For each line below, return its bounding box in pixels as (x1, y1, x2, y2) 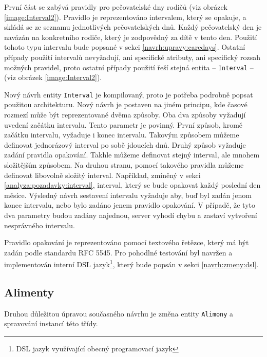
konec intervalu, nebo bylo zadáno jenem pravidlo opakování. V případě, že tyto (4, 200, 255, 210)
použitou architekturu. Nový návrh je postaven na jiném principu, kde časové (4, 99, 247, 110)
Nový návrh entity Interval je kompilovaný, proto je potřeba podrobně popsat (4, 89, 253, 100)
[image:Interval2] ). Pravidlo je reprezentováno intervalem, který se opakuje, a (4, 11, 246, 22)
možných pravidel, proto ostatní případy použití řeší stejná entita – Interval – (4, 62, 254, 72)
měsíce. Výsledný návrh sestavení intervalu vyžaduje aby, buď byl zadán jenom (4, 189, 252, 200)
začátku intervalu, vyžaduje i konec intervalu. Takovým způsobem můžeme (4, 129, 239, 140)
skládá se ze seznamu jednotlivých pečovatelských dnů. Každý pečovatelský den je (4, 22, 262, 32)
